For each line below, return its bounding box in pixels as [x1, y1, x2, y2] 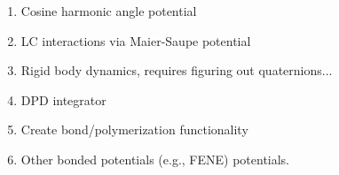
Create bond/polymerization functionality [20, 120, 248, 139]
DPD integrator [20, 90, 106, 109]
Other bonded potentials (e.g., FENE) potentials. [20, 149, 290, 168]
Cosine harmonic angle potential [20, 2, 197, 19]
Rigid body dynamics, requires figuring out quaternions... [20, 61, 333, 80]
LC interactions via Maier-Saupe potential [20, 31, 251, 49]
